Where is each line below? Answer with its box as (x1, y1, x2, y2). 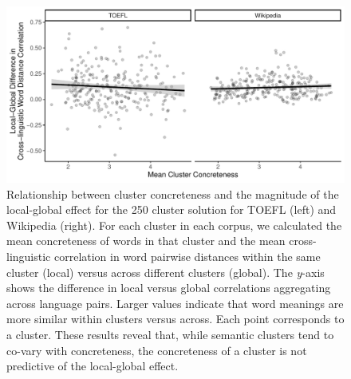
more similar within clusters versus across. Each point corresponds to (6, 310, 345, 327)
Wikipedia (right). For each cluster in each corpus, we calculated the (6, 216, 342, 233)
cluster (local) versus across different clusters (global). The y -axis (6, 263, 325, 280)
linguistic (6, 248, 51, 265)
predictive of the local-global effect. (6, 357, 179, 374)
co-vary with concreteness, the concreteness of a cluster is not (6, 341, 307, 358)
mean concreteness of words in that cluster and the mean (6, 232, 286, 249)
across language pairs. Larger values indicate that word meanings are (6, 294, 344, 311)
